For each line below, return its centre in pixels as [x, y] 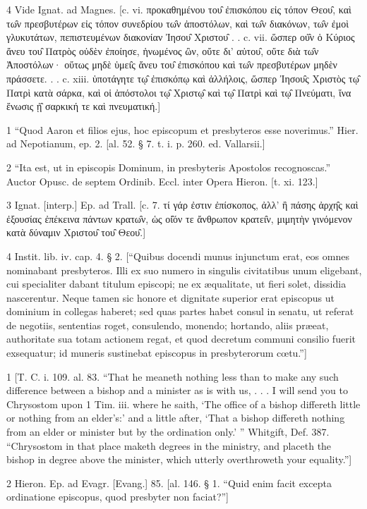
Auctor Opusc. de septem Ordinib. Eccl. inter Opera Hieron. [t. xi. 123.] [162, 181]
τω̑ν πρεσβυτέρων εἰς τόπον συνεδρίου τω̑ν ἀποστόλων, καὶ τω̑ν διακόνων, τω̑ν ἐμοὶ [178, 23]
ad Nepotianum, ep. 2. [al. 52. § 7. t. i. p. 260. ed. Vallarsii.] [136, 143]
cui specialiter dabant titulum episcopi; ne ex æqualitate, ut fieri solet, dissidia [176, 284]
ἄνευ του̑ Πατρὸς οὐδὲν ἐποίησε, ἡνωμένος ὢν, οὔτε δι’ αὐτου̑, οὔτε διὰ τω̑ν [163, 50]
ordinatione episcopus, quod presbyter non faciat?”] [118, 497]
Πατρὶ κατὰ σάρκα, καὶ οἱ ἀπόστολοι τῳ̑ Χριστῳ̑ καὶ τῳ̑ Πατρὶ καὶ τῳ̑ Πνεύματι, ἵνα [179, 92]
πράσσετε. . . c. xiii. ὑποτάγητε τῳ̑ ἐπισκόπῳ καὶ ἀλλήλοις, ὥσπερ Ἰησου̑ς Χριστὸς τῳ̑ [183, 78]
